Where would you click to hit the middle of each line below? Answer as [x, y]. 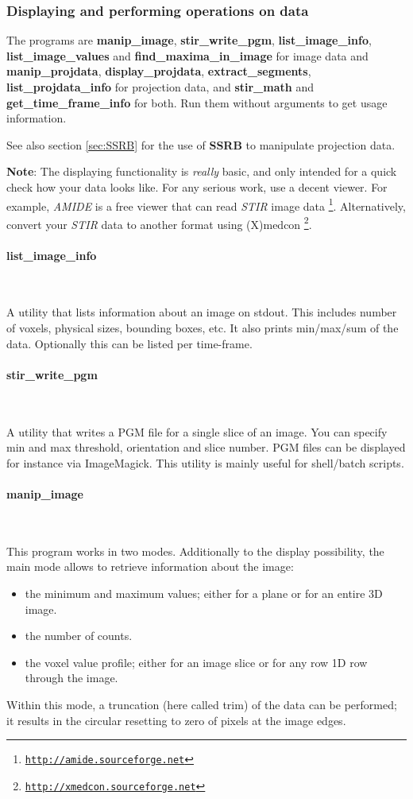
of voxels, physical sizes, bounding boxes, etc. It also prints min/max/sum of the [203, 328]
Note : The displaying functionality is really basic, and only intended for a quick [202, 171]
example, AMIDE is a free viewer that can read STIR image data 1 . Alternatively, [206, 204]
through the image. [71, 678]
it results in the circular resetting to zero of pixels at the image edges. [176, 720]
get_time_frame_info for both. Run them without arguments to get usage [197, 102]
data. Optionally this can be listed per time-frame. [129, 343]
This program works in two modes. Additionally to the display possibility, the [195, 551]
